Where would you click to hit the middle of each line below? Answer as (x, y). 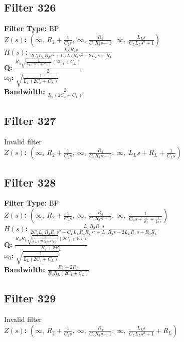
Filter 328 (30, 182)
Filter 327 (30, 120)
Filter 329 (30, 298)
